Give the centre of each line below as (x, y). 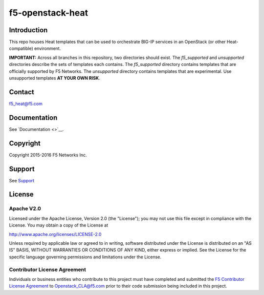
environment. (48, 48)
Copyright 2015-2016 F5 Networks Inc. (48, 155)
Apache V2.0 (25, 209)
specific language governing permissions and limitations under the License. (85, 257)
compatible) (21, 48)
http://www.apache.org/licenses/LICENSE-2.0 (55, 234)
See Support (22, 180)
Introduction (28, 30)
